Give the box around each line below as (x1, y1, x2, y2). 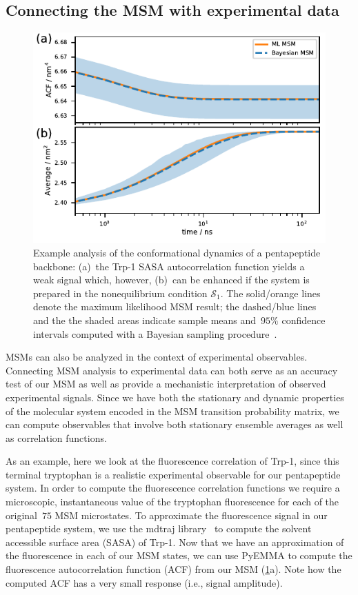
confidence (281, 312, 326, 327)
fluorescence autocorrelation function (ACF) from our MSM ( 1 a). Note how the (6, 562, 341, 576)
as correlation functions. (6, 430, 107, 445)
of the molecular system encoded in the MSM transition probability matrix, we (6, 403, 339, 418)
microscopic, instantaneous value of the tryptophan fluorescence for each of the (6, 494, 339, 509)
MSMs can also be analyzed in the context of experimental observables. (6, 350, 308, 364)
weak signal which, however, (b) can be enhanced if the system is (33, 272, 310, 287)
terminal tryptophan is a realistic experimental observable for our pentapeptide (6, 467, 341, 481)
